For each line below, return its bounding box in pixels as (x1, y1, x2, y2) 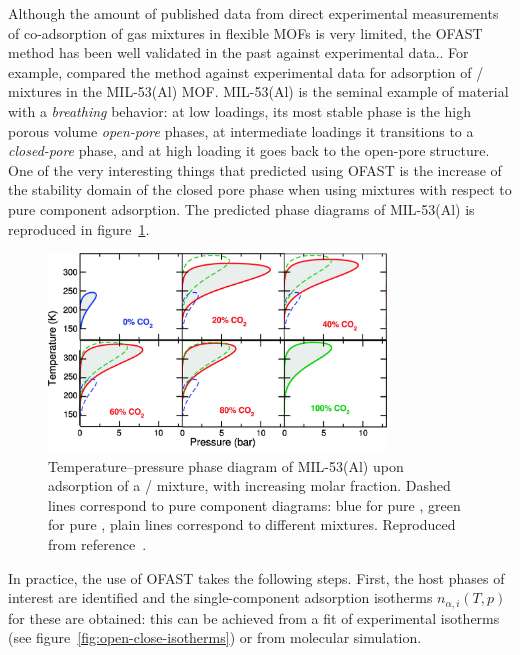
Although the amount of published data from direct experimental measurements (8, 3, 499, 23)
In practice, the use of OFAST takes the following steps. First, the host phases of (8, 567, 505, 588)
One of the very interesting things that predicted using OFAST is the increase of (8, 159, 502, 180)
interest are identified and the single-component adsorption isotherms (8, 587, 433, 608)
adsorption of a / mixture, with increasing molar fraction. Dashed (48, 475, 451, 496)
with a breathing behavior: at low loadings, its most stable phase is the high (8, 100, 471, 121)
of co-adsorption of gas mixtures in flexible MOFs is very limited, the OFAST (8, 22, 483, 43)
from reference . (48, 534, 147, 555)
